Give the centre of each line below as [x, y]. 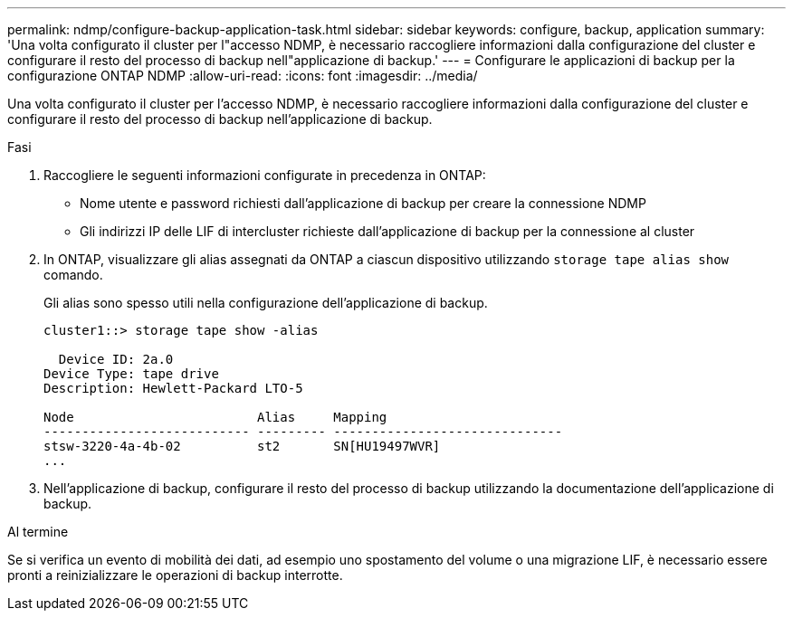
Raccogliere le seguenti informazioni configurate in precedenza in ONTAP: [265, 175]
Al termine [38, 532]
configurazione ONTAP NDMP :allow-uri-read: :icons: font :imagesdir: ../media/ [243, 76]
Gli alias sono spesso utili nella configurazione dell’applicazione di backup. [266, 303]
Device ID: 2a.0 [116, 359]
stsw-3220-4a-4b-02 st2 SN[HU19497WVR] [242, 446]
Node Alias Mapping [215, 417]
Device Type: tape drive [131, 374]
